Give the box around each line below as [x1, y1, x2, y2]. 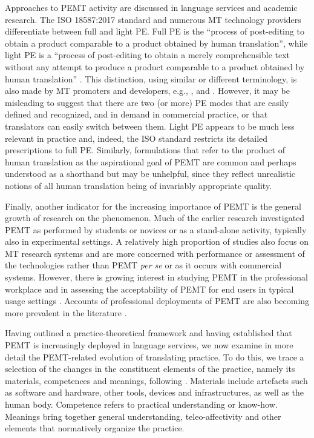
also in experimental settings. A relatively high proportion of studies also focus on [5, 235, 309, 248]
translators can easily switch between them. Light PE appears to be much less [5, 119, 295, 132]
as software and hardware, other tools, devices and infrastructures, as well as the [5, 386, 304, 399]
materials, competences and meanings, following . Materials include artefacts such [5, 374, 308, 387]
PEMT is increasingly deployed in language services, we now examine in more [5, 339, 293, 351]
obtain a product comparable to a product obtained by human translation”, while [5, 36, 308, 49]
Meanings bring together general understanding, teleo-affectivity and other [5, 410, 281, 422]
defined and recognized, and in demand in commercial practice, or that [5, 108, 268, 121]
